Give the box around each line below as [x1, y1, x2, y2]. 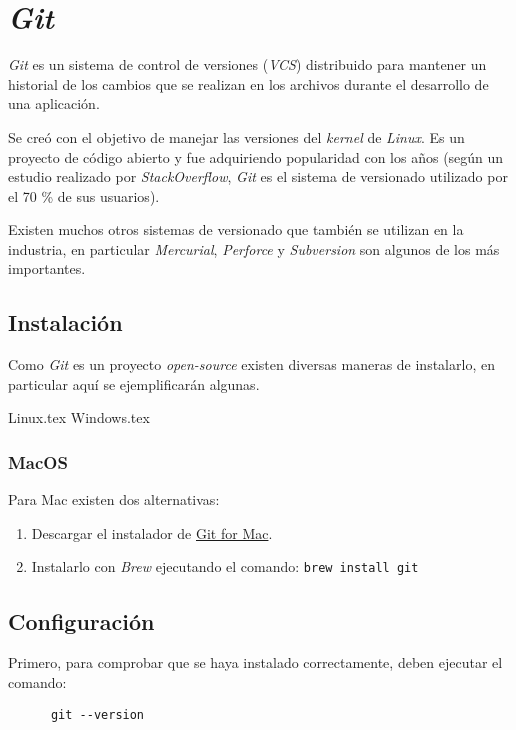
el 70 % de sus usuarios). [8, 185, 160, 206]
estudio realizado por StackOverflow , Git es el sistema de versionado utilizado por [8, 166, 508, 187]
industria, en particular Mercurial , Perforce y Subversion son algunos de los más [8, 238, 500, 259]
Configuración [8, 605, 155, 636]
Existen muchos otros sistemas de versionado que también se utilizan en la [8, 219, 464, 240]
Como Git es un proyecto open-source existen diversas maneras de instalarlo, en [8, 354, 495, 375]
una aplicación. [8, 93, 100, 114]
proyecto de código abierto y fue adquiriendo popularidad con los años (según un [8, 146, 504, 167]
